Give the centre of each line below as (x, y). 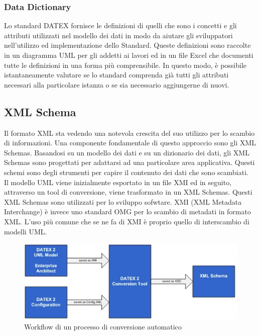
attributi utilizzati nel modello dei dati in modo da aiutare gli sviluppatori (118, 35)
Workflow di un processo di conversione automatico (103, 326)
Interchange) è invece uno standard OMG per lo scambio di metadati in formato (127, 212)
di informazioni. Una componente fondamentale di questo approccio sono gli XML (130, 143)
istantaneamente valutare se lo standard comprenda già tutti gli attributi (116, 75)
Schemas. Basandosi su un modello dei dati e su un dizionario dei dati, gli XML (127, 152)
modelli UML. (26, 231)
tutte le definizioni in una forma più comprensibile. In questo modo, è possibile (125, 65)
